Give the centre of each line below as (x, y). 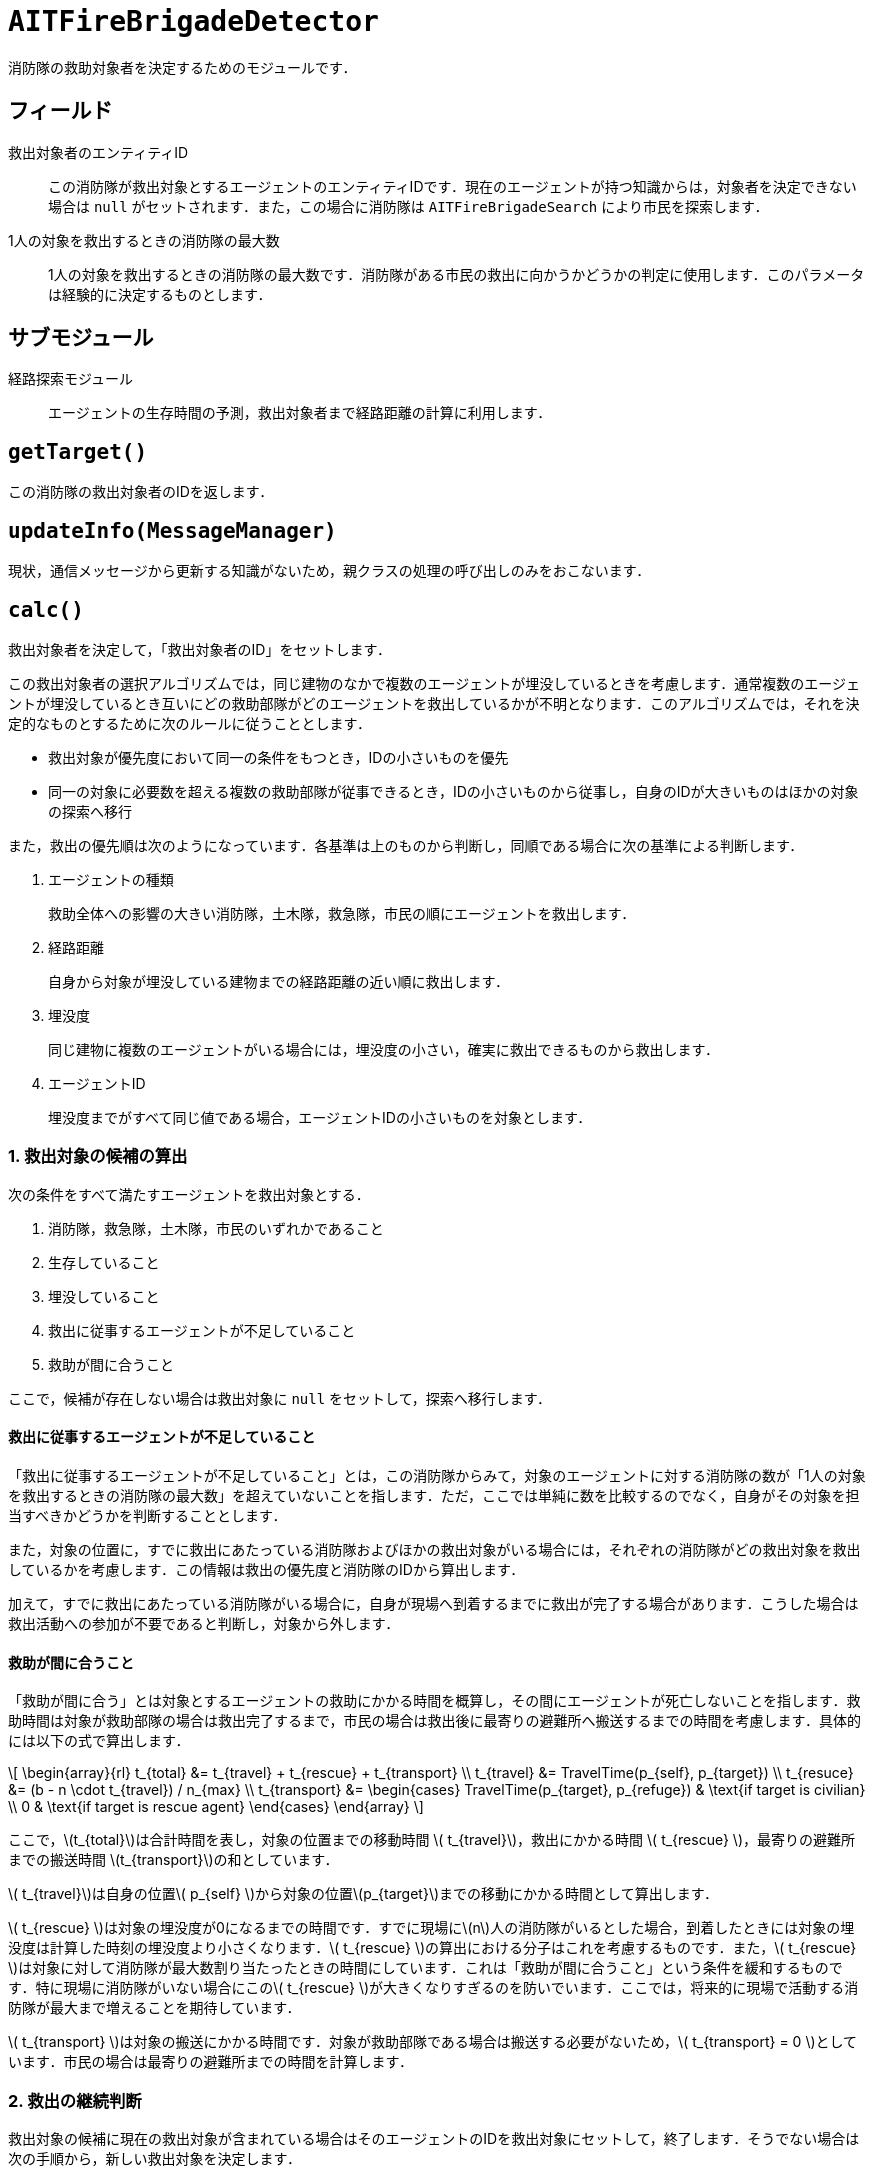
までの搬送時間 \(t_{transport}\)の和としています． (173, 1860)
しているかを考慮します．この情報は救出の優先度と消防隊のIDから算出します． (266, 1569)
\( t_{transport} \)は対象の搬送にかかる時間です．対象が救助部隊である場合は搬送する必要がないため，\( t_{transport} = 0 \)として (433, 2042)
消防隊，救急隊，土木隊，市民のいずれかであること (216, 1228)
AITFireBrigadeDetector (193, 21)
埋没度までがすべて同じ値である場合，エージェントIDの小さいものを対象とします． (320, 1117)
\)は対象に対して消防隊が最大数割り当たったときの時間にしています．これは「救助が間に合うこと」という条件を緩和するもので (425, 1968)
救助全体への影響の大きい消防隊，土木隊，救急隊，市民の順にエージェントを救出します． (342, 913)
